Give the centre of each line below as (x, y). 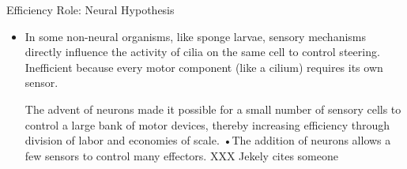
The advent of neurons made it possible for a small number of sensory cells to (213, 109)
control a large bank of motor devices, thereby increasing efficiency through (207, 124)
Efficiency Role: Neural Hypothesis (90, 9)
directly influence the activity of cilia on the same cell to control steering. (202, 52)
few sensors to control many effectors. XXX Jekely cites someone (181, 155)
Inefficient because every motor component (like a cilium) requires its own (204, 67)
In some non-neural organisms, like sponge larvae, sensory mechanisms (196, 36)
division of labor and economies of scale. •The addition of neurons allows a (208, 140)
